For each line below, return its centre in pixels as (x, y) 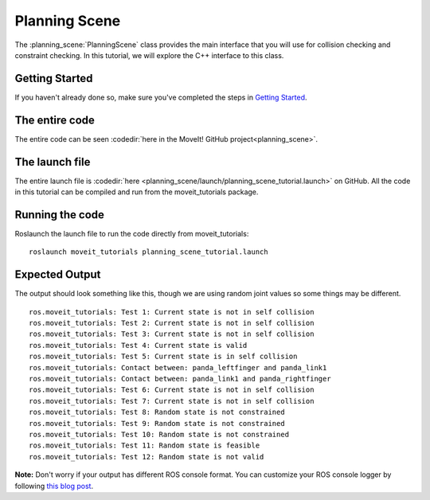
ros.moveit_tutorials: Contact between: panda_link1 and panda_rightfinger (180, 379)
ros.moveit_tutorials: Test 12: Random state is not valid (147, 457)
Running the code (60, 215)
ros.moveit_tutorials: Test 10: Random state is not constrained (159, 434)
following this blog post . (54, 486)
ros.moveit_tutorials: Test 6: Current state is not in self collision (172, 390)
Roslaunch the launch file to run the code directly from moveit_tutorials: (132, 233)
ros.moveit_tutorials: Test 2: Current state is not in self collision (172, 323)
